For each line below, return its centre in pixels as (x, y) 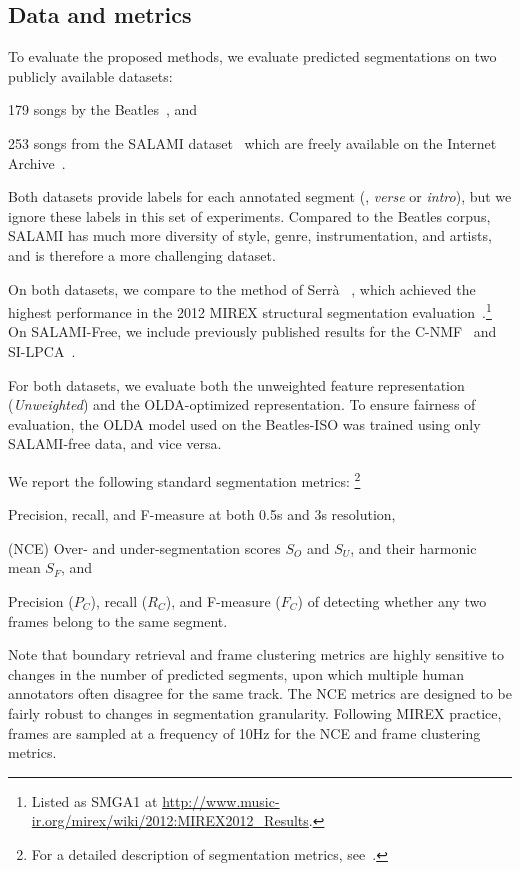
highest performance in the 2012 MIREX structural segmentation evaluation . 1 (250, 310)
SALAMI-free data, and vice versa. (115, 443)
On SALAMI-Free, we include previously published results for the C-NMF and (252, 331)
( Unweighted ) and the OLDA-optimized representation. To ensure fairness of (242, 404)
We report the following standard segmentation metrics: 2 (184, 479)
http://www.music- (221, 800)
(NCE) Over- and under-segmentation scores (144, 547)
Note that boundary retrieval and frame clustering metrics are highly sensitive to (256, 654)
